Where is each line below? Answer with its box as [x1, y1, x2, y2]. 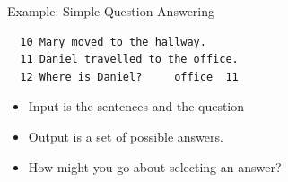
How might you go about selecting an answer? [28, 157, 282, 176]
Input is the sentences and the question [28, 97, 245, 116]
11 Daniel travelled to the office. [20, 53, 239, 66]
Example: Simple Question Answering [7, 2, 215, 20]
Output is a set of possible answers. [28, 126, 223, 145]
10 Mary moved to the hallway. [20, 35, 206, 48]
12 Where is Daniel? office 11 [20, 70, 239, 83]
